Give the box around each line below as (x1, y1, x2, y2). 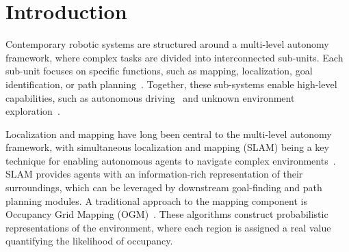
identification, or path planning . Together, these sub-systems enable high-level (5, 76, 337, 91)
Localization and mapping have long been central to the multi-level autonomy (5, 126, 332, 141)
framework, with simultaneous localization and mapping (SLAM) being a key (5, 140, 329, 154)
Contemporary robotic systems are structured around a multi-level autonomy (5, 37, 329, 51)
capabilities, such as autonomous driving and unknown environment (5, 90, 295, 104)
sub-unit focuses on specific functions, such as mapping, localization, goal (5, 64, 313, 78)
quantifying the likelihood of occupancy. (5, 234, 173, 248)
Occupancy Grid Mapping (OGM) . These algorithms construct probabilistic (5, 207, 328, 221)
